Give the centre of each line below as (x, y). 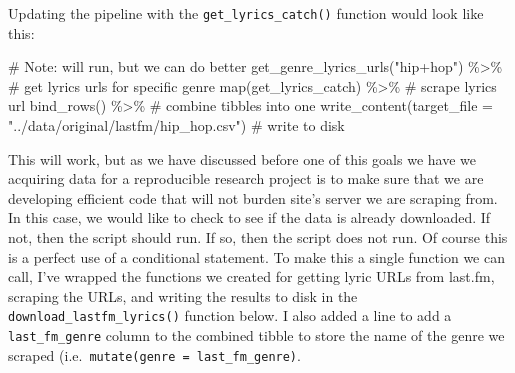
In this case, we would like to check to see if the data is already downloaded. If (249, 217)
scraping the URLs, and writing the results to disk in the (183, 295)
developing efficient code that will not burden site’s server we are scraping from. (253, 197)
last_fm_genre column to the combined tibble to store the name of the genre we (256, 335)
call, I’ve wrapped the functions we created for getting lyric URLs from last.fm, (251, 276)
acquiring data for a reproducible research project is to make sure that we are (246, 178)
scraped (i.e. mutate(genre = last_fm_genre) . (154, 354)
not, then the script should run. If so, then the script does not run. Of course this (258, 237)
